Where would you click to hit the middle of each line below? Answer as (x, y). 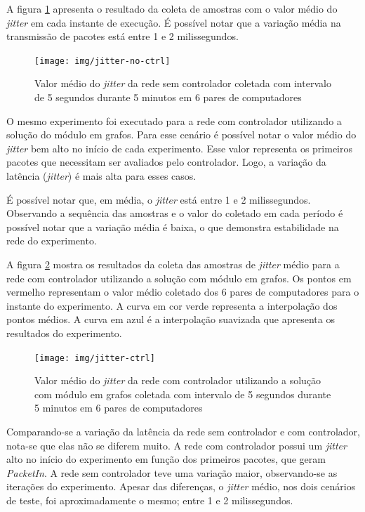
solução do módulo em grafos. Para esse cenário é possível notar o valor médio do (181, 134)
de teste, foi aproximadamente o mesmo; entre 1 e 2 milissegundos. (150, 500)
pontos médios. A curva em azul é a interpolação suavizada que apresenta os (171, 319)
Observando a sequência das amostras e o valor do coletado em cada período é (175, 213)
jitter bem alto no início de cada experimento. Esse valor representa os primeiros (180, 148)
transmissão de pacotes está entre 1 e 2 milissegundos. (122, 36)
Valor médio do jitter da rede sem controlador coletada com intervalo (183, 83)
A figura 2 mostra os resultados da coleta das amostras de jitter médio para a (173, 264)
